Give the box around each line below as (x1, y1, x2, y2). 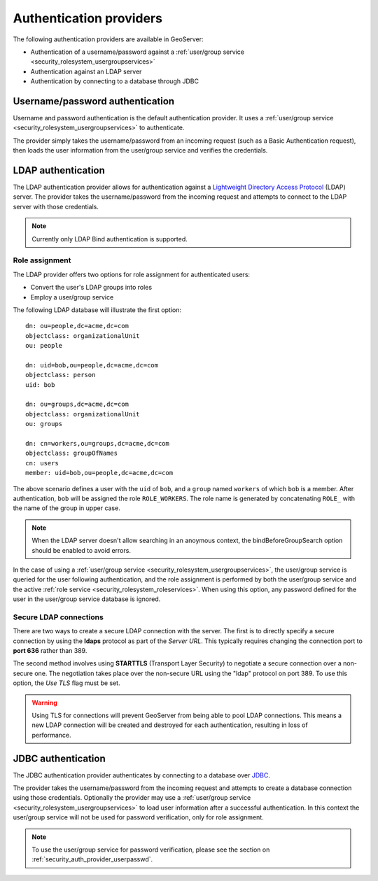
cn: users (25, 459, 59, 467)
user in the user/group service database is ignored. (13, 595, 161, 603)
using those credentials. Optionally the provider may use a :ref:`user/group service (13, 794, 251, 802)
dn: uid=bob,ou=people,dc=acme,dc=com (25, 361, 159, 369)
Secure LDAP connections (13, 612, 104, 622)
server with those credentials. (13, 202, 99, 211)
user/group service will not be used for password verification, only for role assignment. (13, 813, 264, 822)
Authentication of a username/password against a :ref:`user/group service (30, 48, 245, 56)
